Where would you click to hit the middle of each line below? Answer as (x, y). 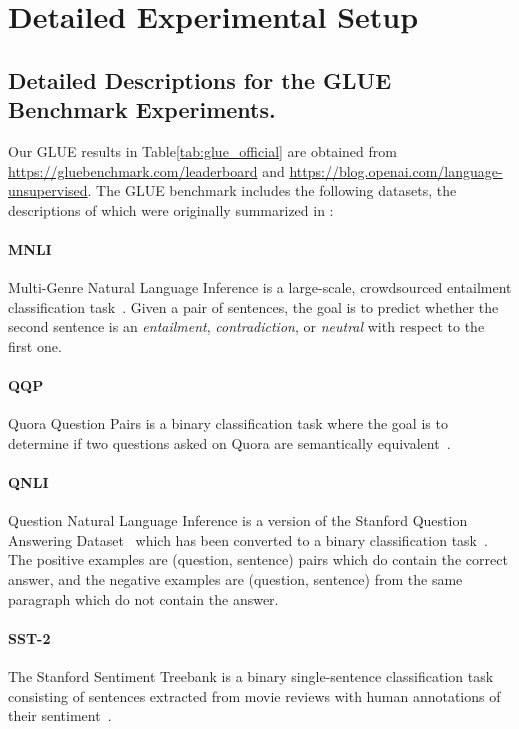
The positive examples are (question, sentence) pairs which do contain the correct (258, 559)
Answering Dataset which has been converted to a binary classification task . (248, 539)
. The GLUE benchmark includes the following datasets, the (272, 190)
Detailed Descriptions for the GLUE (200, 79)
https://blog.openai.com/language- (396, 170)
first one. (35, 345)
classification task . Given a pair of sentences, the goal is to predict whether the (253, 306)
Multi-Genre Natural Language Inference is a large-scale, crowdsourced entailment (260, 287)
